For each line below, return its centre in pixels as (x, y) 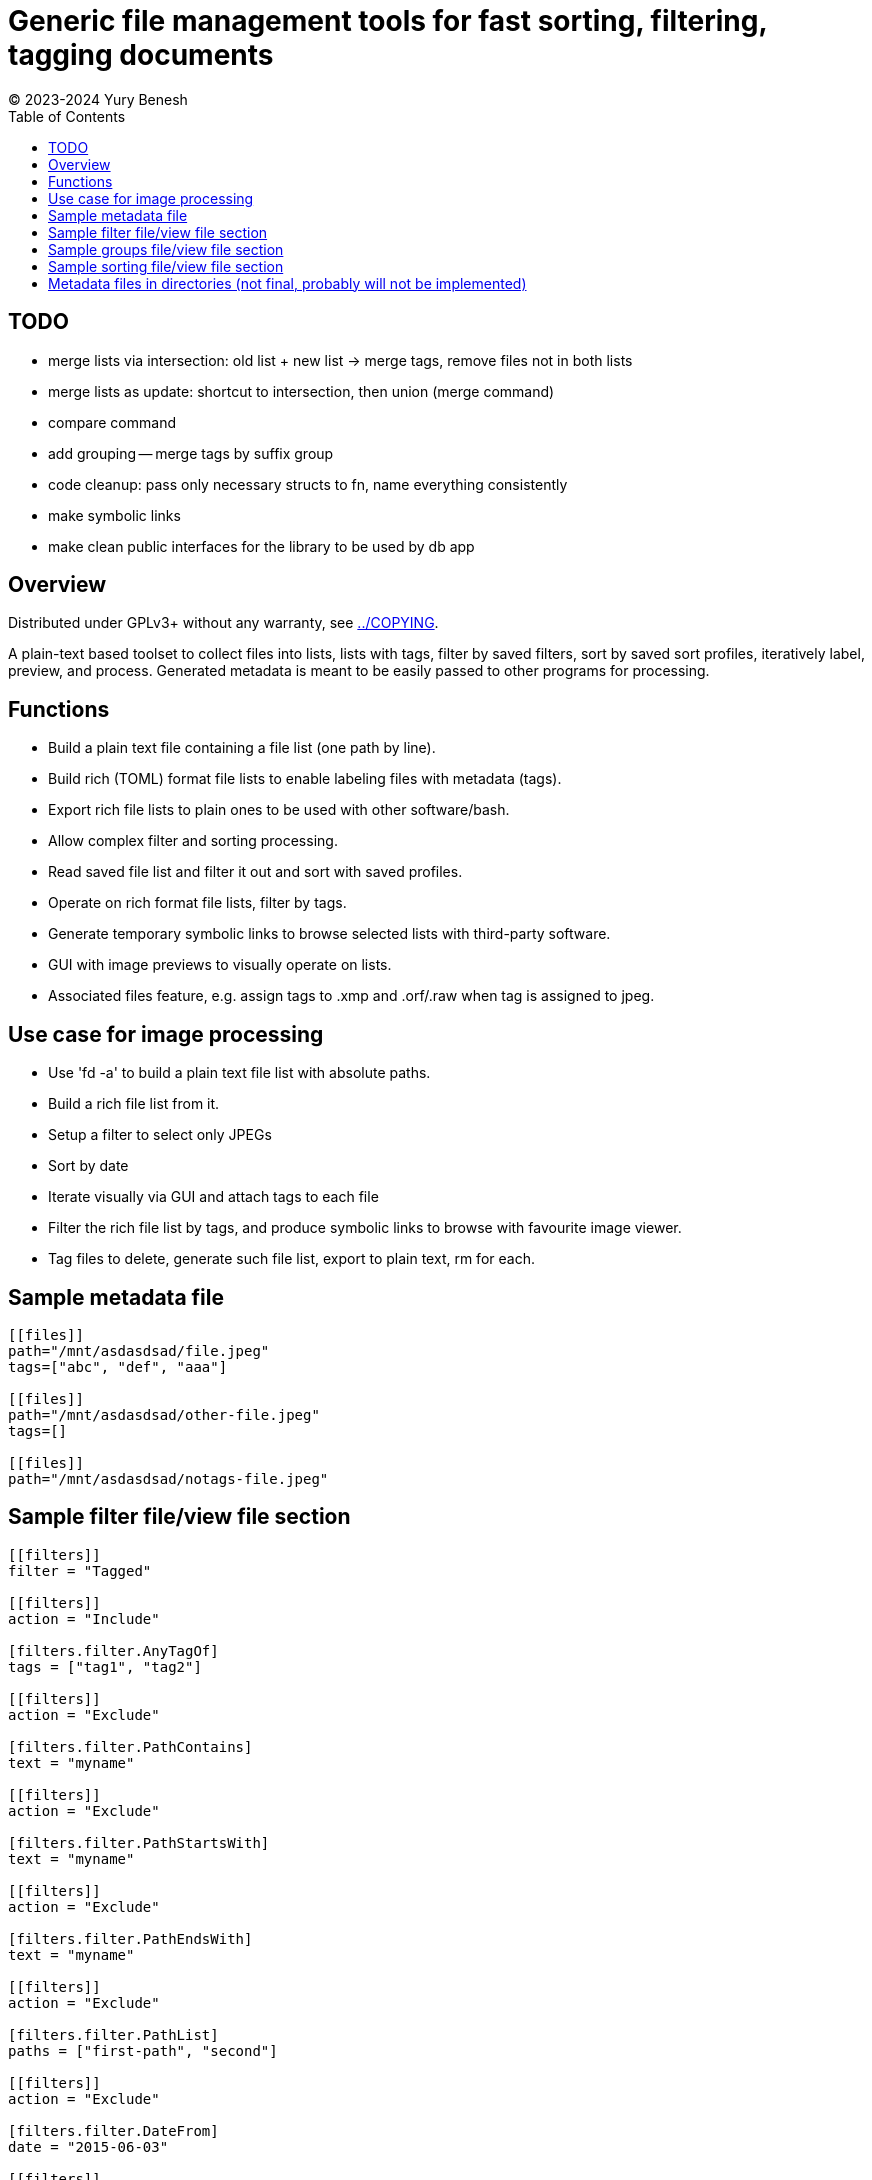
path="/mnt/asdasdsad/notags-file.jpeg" (168, 1478)
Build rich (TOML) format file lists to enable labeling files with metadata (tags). (305, 779)
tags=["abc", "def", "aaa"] (118, 1366)
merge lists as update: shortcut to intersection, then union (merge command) (301, 391)
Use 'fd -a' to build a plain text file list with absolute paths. (239, 1073)
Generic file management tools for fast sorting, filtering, (387, 21)
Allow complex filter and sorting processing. (193, 841)
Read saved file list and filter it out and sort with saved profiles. (255, 872)
